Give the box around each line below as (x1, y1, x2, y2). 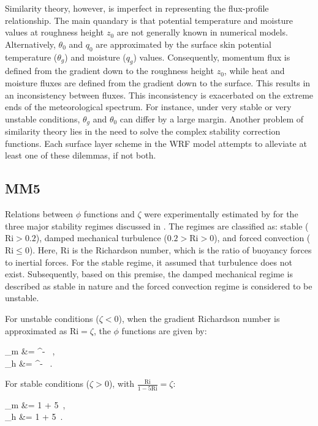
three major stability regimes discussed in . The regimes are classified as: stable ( (5, 219, 309, 232)
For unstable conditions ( (5, 312, 99, 324)
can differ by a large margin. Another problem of (119, 112, 304, 125)
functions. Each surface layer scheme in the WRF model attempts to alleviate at (5, 136, 307, 149)
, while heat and (224, 64, 285, 77)
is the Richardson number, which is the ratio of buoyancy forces (72, 243, 312, 256)
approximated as (5, 324, 67, 337)
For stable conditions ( (5, 377, 90, 390)
